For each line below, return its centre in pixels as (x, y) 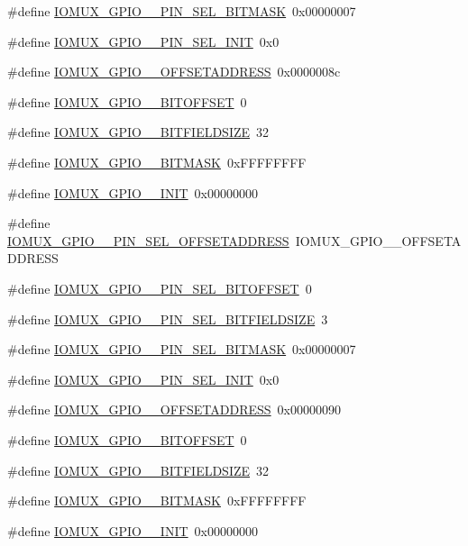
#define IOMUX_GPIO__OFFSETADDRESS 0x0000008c (174, 72)
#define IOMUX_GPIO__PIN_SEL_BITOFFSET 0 (160, 288)
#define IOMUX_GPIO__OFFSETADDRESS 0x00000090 (174, 409)
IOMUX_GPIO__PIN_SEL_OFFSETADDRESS (148, 240)
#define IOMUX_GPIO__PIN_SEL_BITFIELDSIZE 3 (168, 318)
